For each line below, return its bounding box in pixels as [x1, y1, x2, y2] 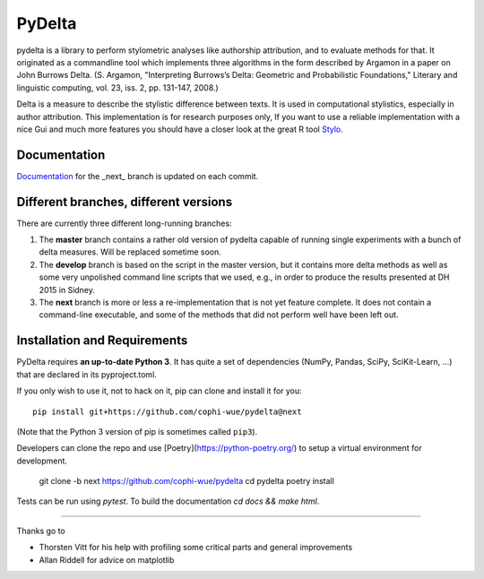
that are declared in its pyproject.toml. [16, 368, 157, 380]
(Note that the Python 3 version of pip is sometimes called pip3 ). [16, 426, 258, 436]
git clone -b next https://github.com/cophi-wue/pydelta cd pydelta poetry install [39, 476, 335, 487]
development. [16, 455, 67, 466]
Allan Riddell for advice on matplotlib [39, 554, 175, 565]
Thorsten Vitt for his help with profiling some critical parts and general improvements [39, 542, 353, 553]
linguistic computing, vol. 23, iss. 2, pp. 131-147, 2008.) [16, 82, 219, 93]
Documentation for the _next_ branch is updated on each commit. [16, 170, 259, 181]
